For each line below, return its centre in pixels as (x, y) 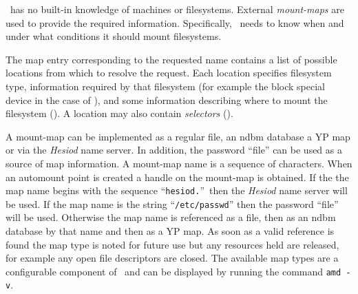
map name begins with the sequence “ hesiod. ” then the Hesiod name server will (177, 190)
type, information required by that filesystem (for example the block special (165, 86)
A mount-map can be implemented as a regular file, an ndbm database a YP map (178, 136)
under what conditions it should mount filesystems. (114, 36)
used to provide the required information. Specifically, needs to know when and (175, 22)
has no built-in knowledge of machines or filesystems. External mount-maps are (177, 9)
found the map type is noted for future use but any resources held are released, (172, 244)
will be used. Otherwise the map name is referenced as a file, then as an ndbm (171, 217)
